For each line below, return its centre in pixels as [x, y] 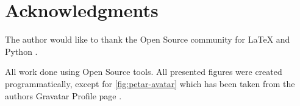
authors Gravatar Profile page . [63, 95]
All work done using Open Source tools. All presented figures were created [144, 72]
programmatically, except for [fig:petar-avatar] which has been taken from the [150, 83]
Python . [21, 51]
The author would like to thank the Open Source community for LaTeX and [148, 39]
